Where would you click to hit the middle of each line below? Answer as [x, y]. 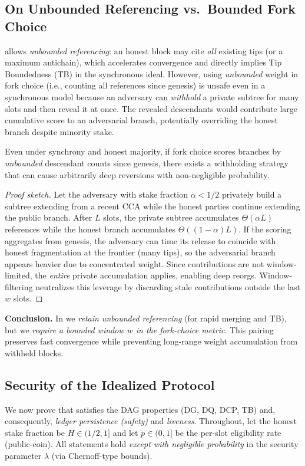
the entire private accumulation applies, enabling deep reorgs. [146, 275]
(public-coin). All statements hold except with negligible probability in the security [152, 444]
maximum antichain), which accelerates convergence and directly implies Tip [143, 62]
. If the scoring [265, 229]
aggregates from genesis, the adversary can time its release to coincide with [140, 240]
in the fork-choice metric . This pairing [205, 329]
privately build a [252, 194]
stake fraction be [35, 432]
